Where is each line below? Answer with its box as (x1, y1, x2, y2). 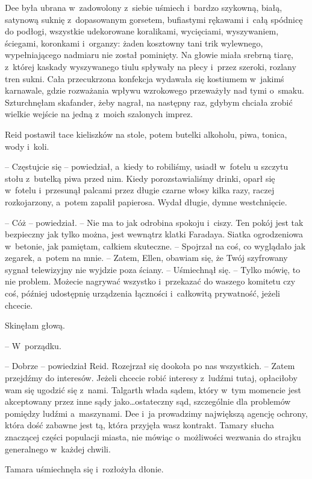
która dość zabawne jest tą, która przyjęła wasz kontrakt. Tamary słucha (5, 419, 274, 431)
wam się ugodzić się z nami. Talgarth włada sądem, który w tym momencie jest (5, 383, 301, 396)
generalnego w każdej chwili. (5, 442, 111, 455)
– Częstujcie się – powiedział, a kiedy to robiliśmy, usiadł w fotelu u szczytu (5, 160, 289, 173)
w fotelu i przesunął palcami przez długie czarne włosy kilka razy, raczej (5, 184, 275, 196)
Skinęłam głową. (5, 319, 66, 332)
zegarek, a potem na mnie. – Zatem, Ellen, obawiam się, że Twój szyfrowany (5, 251, 288, 264)
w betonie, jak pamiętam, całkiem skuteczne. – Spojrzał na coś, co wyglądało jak (5, 239, 306, 252)
